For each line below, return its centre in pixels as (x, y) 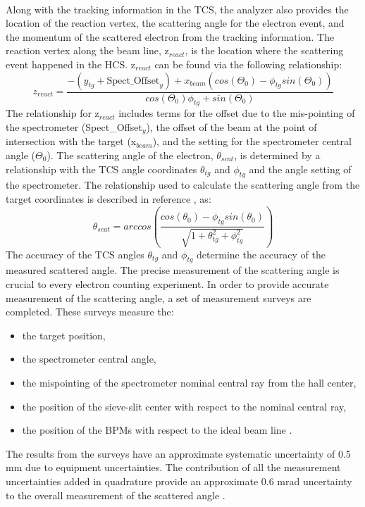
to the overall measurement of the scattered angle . (116, 495)
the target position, (64, 335)
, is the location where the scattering (264, 50)
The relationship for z (52, 113)
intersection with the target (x (71, 141)
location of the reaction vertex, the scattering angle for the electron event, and (175, 23)
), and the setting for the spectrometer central (252, 141)
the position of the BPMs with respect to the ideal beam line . (157, 430)
